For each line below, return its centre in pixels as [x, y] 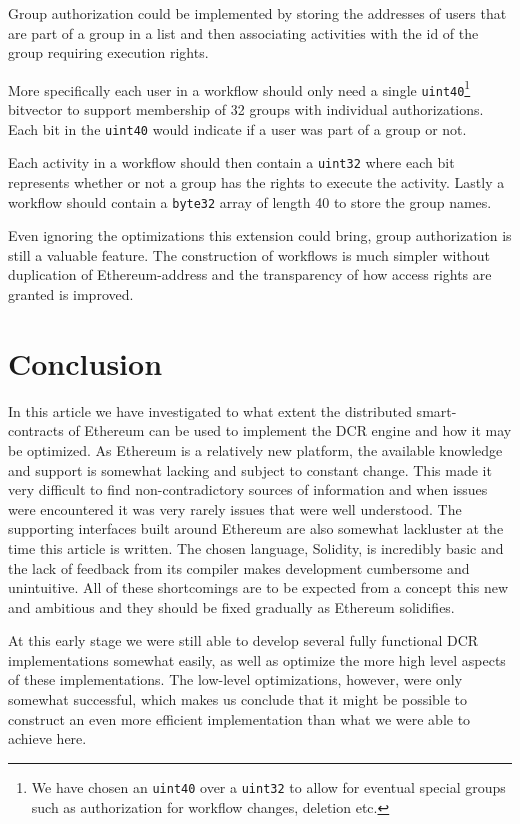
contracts [36, 430]
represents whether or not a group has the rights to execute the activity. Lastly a [256, 182]
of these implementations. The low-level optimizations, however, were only [235, 679]
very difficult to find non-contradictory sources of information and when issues [248, 489]
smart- [436, 410]
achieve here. [47, 738]
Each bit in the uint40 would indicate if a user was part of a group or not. [237, 128]
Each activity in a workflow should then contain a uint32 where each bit [231, 162]
